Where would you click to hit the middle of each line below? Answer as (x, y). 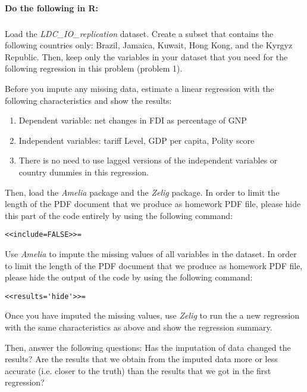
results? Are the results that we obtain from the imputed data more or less (141, 359)
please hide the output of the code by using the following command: (129, 277)
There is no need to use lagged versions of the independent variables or (148, 160)
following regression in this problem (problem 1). (94, 68)
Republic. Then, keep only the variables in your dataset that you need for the (146, 56)
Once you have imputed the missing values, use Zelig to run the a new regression (152, 315)
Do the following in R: (51, 7)
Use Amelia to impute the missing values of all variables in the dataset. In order (151, 253)
